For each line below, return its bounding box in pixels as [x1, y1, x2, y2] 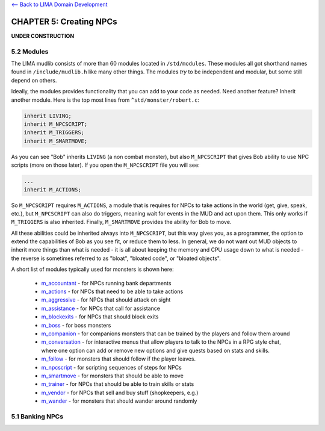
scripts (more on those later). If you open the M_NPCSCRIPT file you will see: [11, 161, 200, 169]
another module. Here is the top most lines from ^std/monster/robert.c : [11, 96, 200, 104]
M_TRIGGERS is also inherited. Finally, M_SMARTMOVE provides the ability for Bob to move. [11, 219, 232, 226]
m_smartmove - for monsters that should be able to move [41, 372, 184, 379]
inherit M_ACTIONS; [23, 186, 81, 193]
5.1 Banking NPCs [11, 412, 63, 421]
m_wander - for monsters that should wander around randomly [41, 397, 197, 405]
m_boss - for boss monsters [41, 321, 111, 329]
